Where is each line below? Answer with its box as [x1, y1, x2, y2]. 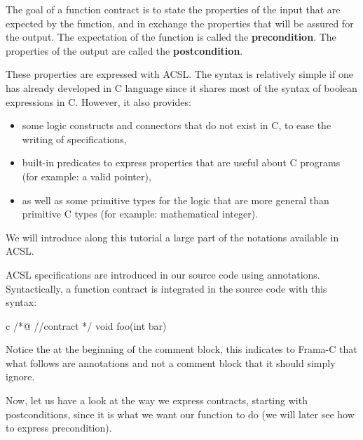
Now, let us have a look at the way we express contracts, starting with [6, 393, 308, 408]
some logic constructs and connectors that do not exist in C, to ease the [22, 118, 331, 133]
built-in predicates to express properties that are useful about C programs [22, 155, 341, 170]
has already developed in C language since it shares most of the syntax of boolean [6, 80, 357, 95]
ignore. [6, 369, 35, 384]
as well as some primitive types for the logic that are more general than [22, 192, 329, 207]
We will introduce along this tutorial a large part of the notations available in [6, 229, 339, 244]
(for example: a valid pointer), [22, 168, 151, 183]
